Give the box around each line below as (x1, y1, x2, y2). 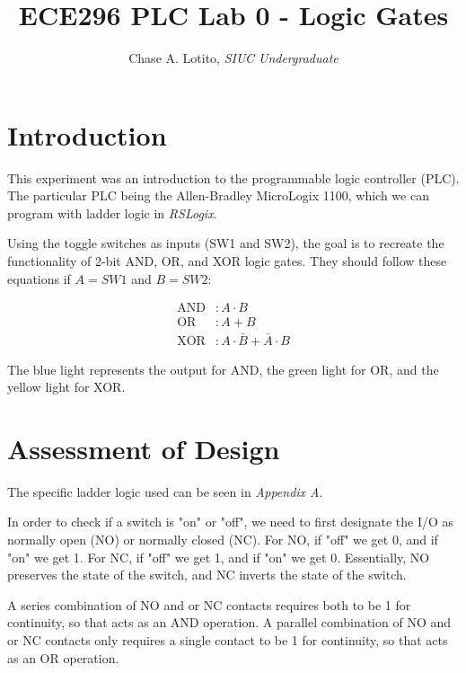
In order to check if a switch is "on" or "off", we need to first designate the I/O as (7, 512, 454, 531)
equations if (7, 269, 71, 288)
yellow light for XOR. (7, 377, 126, 396)
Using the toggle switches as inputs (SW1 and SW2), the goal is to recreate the (7, 234, 444, 252)
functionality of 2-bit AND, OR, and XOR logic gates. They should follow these (7, 252, 447, 270)
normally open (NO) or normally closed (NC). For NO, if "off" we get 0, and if (7, 530, 438, 549)
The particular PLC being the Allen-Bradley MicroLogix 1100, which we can (7, 186, 429, 205)
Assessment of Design (7, 429, 280, 466)
